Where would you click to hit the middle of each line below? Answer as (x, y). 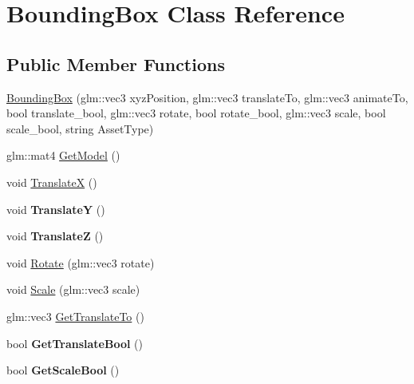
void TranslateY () (56, 209)
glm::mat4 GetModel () (63, 155)
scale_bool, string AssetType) (80, 128)
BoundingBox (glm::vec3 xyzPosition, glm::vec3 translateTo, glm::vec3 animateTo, (207, 97)
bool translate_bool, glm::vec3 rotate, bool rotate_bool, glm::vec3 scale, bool (196, 113)
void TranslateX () (52, 182)
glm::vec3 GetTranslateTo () (75, 316)
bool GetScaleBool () (63, 370)
